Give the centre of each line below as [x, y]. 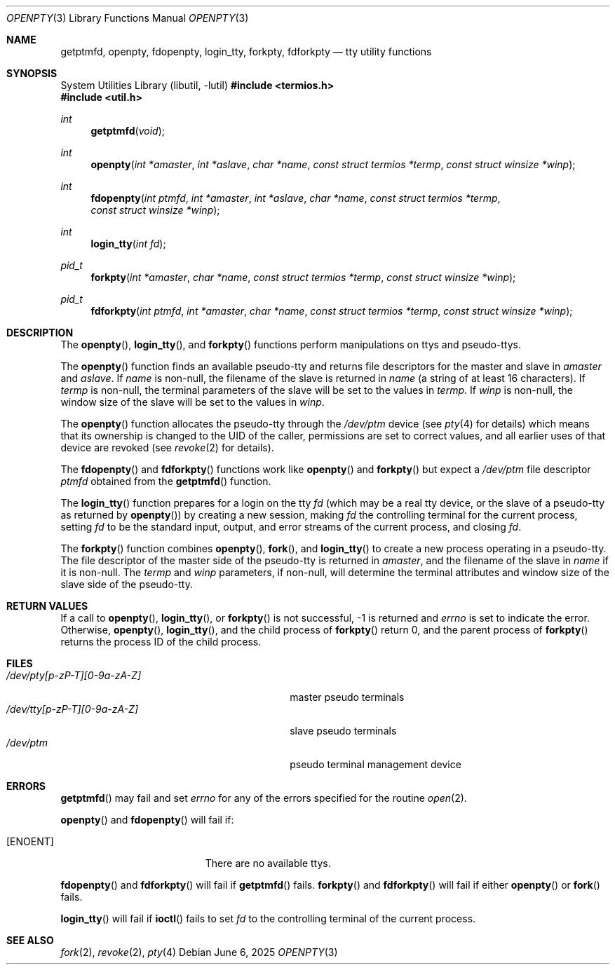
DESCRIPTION [40, 333]
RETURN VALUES [47, 606]
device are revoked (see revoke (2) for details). [167, 448]
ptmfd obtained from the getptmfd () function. [166, 481]
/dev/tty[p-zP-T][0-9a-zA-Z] [73, 709]
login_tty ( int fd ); [128, 244]
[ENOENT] [30, 841]
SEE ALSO [30, 940]
